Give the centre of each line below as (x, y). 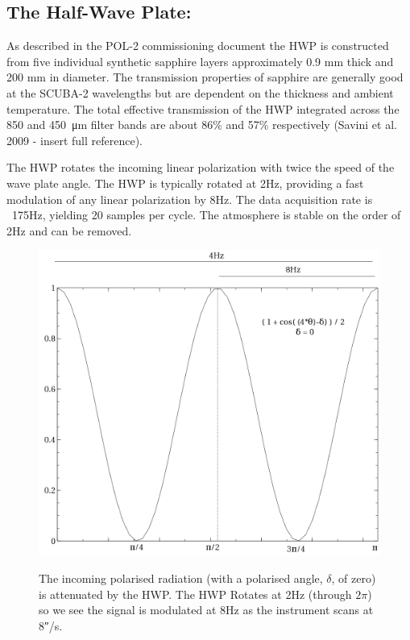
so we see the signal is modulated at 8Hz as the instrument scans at (206, 610)
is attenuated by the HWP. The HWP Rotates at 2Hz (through (195, 594)
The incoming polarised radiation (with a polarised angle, (181, 578)
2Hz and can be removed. (69, 230)
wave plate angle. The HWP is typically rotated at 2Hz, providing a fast (185, 183)
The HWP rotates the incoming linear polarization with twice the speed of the (201, 167)
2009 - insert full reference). (75, 140)
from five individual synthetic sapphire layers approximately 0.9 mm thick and (200, 61)
